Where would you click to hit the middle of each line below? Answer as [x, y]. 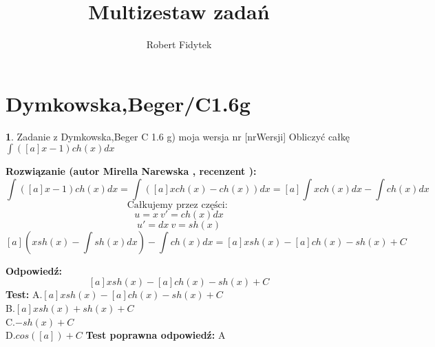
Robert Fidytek [179, 44]
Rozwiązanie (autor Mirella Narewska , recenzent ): [131, 171]
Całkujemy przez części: [177, 205]
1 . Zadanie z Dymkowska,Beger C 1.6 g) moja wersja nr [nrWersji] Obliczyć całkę [178, 136]
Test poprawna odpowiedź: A [156, 335]
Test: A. [24, 294]
